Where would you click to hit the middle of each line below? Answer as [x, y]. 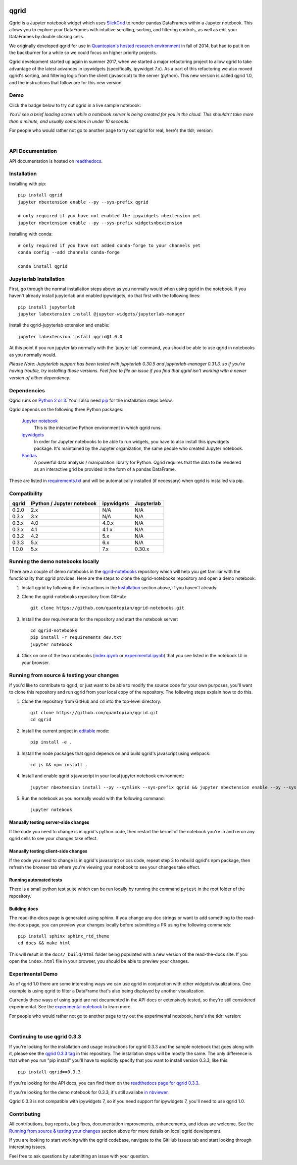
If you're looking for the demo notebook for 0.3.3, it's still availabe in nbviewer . [89, 1092]
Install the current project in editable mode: [66, 731]
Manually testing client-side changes [48, 851]
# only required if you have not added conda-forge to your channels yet [109, 245]
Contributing [25, 1114]
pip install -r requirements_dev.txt [76, 638]
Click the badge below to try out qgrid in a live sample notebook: [75, 105]
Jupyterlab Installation [37, 279]
